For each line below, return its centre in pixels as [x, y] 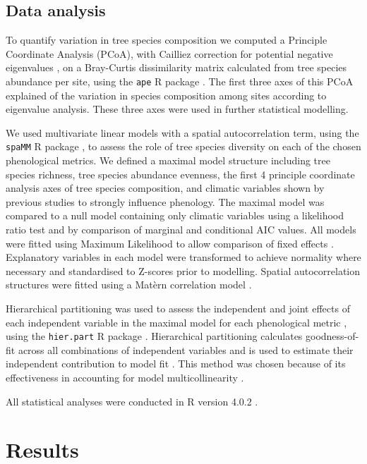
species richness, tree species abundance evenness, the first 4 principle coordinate [180, 174]
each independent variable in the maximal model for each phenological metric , [176, 322]
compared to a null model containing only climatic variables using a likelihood [175, 215]
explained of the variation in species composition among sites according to [166, 95]
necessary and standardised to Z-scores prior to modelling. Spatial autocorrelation [183, 270]
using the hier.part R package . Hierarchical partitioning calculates [154, 336]
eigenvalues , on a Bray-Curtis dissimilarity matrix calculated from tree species [176, 67]
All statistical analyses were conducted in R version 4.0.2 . [132, 401]
